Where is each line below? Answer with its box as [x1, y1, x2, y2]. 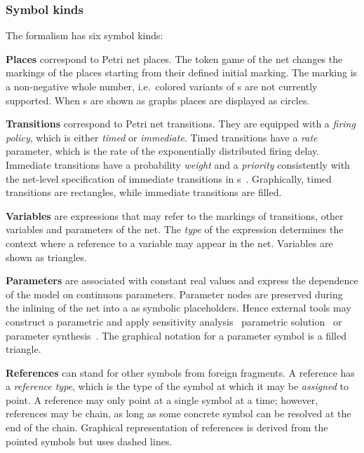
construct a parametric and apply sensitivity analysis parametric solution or [6, 314, 342, 328]
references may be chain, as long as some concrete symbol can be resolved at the [6, 406, 351, 421]
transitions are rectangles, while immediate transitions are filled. [6, 185, 282, 200]
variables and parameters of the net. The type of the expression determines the [6, 222, 344, 237]
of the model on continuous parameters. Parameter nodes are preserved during [6, 286, 343, 301]
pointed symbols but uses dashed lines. [6, 433, 173, 448]
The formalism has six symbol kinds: [6, 28, 163, 43]
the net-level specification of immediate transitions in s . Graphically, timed [6, 171, 332, 186]
